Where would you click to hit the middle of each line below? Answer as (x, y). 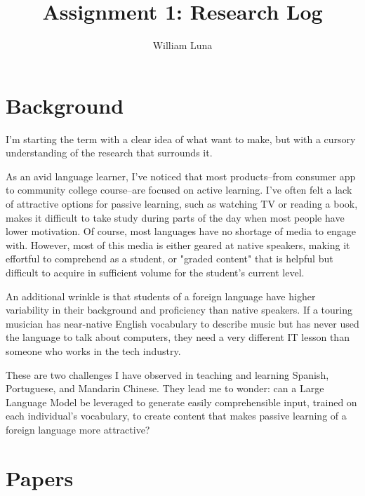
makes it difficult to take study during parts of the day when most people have (175, 217)
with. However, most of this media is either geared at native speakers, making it (178, 244)
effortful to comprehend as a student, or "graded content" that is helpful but (170, 259)
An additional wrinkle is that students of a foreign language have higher (161, 296)
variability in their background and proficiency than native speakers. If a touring (179, 310)
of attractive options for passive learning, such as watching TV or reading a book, (182, 204)
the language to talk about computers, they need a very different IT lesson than (178, 337)
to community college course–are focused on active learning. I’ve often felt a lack (179, 190)
